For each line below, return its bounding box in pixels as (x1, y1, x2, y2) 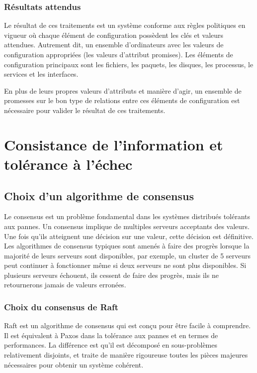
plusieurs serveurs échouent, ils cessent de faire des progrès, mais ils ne (4, 269, 219, 280)
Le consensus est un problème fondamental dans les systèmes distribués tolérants (4, 211, 251, 222)
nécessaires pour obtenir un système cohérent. (4, 359, 144, 370)
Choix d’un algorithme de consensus (4, 188, 194, 203)
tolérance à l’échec (4, 153, 133, 174)
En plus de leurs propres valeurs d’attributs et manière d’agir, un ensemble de (4, 85, 242, 96)
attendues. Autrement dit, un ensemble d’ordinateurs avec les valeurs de (4, 39, 224, 50)
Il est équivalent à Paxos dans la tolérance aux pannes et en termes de (4, 330, 218, 340)
